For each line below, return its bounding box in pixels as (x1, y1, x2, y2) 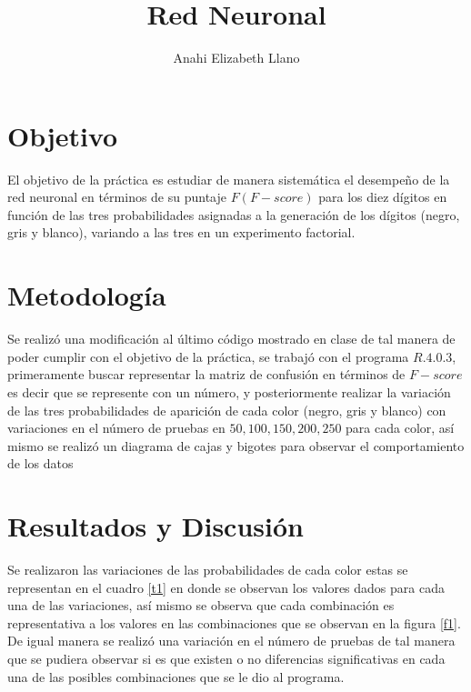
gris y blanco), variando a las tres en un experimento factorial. (7, 223, 356, 242)
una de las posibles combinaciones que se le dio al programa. (7, 667, 345, 686)
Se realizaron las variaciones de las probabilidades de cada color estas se (7, 560, 408, 579)
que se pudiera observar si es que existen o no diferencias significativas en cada (7, 649, 446, 667)
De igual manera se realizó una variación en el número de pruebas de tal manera (7, 631, 456, 650)
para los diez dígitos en (318, 187, 447, 206)
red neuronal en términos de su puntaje (7, 187, 227, 206)
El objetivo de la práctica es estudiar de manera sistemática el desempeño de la (7, 169, 450, 188)
